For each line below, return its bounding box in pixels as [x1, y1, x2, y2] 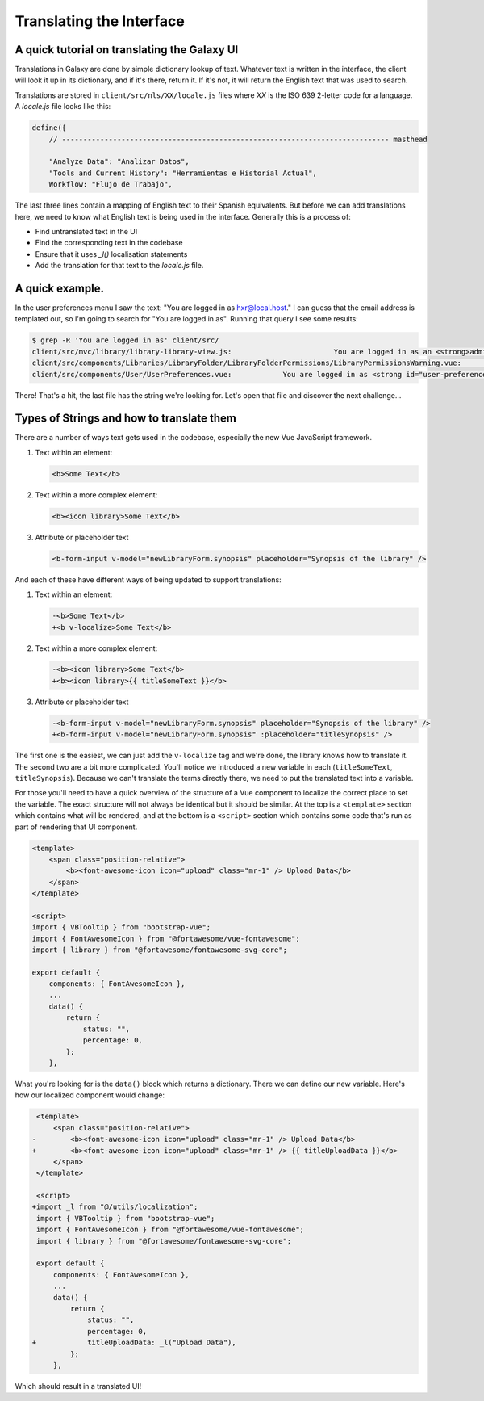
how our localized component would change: [15, 1090, 165, 1100]
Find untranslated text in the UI [35, 226, 138, 236]
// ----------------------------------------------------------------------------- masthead [48, 134, 428, 144]
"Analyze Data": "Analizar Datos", [48, 157, 190, 166]
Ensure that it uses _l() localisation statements [35, 249, 188, 258]
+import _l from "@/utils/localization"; [31, 1202, 198, 1211]
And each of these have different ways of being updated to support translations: [15, 574, 282, 585]
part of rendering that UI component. [15, 822, 138, 832]
